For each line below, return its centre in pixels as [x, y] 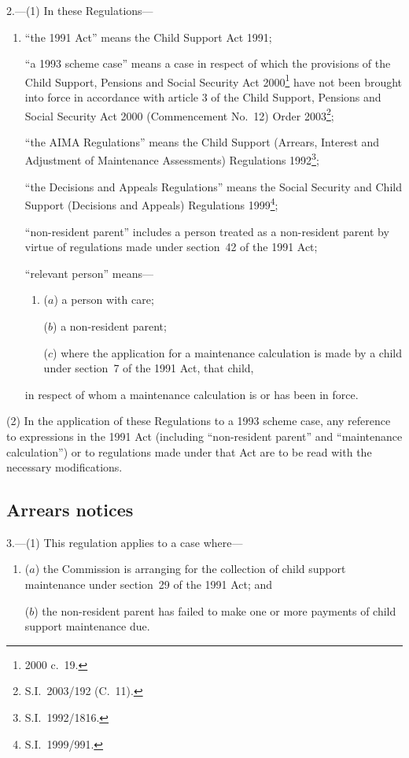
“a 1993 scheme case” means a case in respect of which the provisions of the [208, 63]
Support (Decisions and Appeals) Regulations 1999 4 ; [151, 203]
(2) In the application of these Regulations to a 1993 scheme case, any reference [199, 421]
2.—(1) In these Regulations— [80, 10]
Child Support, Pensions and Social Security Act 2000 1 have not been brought [214, 80]
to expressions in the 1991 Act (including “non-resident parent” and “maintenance [204, 436]
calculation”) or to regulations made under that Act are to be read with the [189, 451]
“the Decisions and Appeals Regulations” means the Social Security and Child [213, 186]
